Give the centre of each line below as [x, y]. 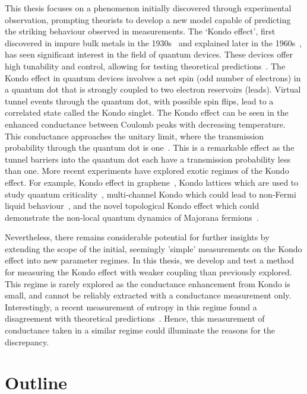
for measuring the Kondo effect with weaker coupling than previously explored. [148, 272]
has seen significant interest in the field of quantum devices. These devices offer [149, 54]
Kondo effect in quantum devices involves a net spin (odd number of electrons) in [153, 77]
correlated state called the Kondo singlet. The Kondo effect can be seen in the [147, 112]
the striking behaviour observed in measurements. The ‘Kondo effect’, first [140, 31]
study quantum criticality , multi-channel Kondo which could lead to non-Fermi [151, 194]
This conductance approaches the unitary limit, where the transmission [134, 136]
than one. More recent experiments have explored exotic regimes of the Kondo [147, 171]
